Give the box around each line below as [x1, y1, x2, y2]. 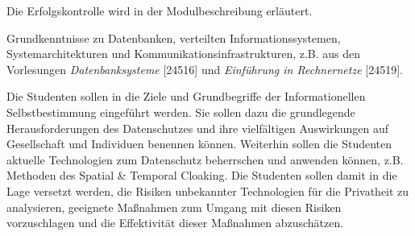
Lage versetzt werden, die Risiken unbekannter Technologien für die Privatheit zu [6, 182, 409, 199]
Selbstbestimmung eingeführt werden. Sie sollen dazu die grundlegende [6, 103, 355, 120]
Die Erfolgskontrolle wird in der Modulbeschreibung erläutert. [6, 2, 313, 19]
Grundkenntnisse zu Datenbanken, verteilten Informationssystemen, [6, 29, 341, 46]
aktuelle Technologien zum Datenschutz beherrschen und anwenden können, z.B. [6, 151, 404, 168]
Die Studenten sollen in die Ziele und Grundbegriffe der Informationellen [6, 88, 366, 105]
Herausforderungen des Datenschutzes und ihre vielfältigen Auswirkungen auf [6, 119, 389, 136]
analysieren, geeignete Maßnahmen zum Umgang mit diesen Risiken [6, 198, 342, 215]
